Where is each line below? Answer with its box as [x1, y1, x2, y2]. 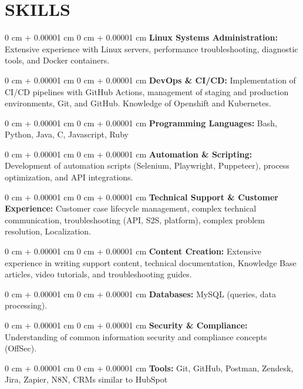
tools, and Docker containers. [5, 54, 110, 66]
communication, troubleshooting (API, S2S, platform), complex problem [5, 213, 265, 226]
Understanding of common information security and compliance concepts [5, 330, 267, 343]
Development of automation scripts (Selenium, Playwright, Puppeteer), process [5, 159, 289, 172]
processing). [5, 299, 48, 311]
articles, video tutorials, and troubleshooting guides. [5, 268, 192, 280]
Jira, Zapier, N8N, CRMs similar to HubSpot [5, 373, 168, 385]
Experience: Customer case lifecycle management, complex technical [5, 202, 257, 214]
